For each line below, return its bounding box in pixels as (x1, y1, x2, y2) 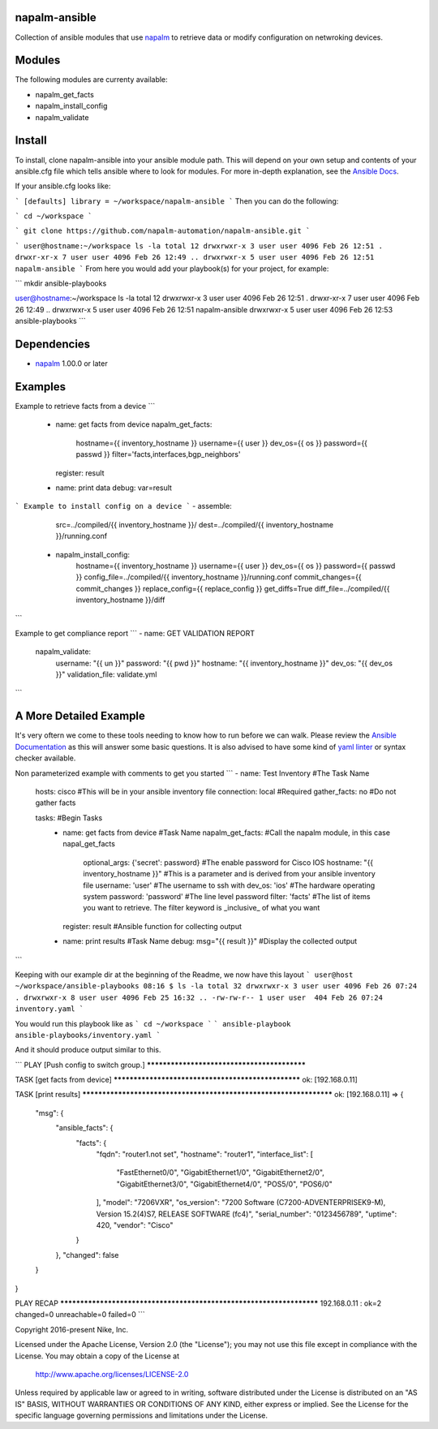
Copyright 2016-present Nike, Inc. (15, 1324, 129, 1334)
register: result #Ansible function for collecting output (62, 921, 243, 931)
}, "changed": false (55, 1250, 119, 1259)
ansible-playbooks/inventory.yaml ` (15, 1031, 161, 1039)
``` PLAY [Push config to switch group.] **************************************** (15, 1060, 306, 1070)
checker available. (15, 753, 76, 763)
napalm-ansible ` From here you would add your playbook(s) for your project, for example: (15, 264, 329, 273)
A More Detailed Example (15, 709, 146, 723)
